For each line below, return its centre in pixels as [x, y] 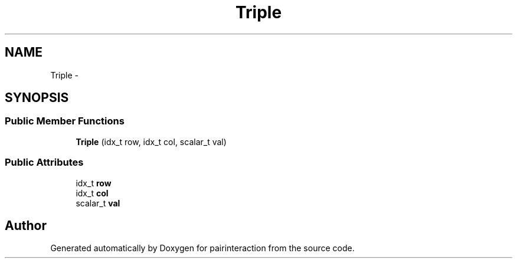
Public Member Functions [65, 121]
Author [26, 225]
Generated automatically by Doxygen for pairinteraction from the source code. [202, 248]
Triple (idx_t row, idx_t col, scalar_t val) [151, 142]
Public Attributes [44, 162]
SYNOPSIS [37, 98]
